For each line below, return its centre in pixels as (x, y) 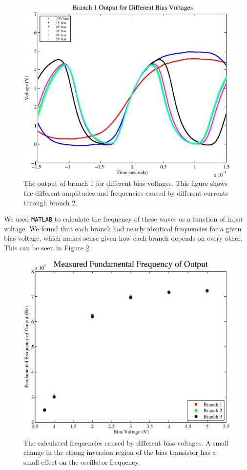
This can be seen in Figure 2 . (48, 247)
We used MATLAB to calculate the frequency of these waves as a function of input (124, 219)
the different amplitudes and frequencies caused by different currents (126, 192)
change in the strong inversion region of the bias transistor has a (120, 452)
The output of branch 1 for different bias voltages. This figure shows (126, 183)
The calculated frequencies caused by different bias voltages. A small (126, 442)
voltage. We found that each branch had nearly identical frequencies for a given (123, 228)
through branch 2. (51, 202)
